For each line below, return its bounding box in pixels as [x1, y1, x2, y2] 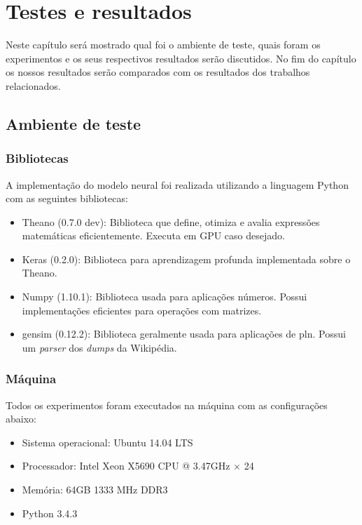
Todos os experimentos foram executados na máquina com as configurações [6, 397, 328, 412]
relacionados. [6, 78, 61, 93]
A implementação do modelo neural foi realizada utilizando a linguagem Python [6, 177, 349, 192]
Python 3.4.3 [22, 505, 78, 520]
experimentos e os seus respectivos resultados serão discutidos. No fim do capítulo [6, 51, 356, 65]
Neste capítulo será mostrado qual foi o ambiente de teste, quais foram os [6, 37, 321, 52]
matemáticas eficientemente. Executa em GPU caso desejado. [22, 228, 285, 243]
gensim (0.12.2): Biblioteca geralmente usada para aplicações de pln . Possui [22, 326, 346, 341]
